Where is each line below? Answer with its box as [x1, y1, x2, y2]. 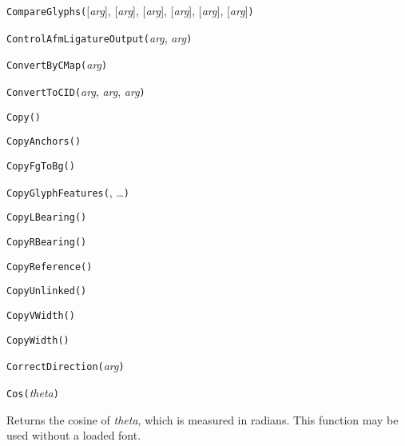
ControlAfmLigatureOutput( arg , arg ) [6, 29, 193, 46]
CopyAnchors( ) [6, 136, 81, 148]
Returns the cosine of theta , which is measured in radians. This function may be [6, 411, 399, 428]
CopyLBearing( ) [6, 212, 87, 224]
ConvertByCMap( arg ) [6, 56, 108, 73]
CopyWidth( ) [6, 334, 69, 346]
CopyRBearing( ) [6, 236, 87, 248]
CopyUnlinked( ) [6, 285, 87, 297]
